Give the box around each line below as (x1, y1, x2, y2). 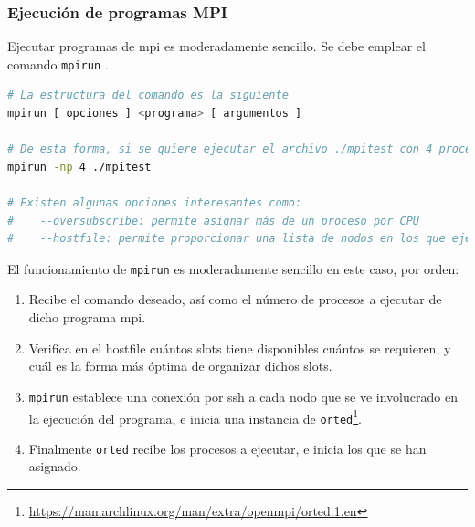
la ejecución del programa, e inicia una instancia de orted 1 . (28, 406, 362, 427)
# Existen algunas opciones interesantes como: (7, 196, 302, 210)
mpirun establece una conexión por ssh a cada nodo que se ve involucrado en (28, 386, 458, 406)
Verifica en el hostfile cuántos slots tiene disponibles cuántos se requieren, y (28, 338, 451, 357)
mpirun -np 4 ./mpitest (7, 160, 152, 174)
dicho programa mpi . (28, 308, 146, 327)
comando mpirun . (7, 54, 109, 73)
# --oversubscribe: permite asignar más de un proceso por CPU (7, 214, 420, 227)
